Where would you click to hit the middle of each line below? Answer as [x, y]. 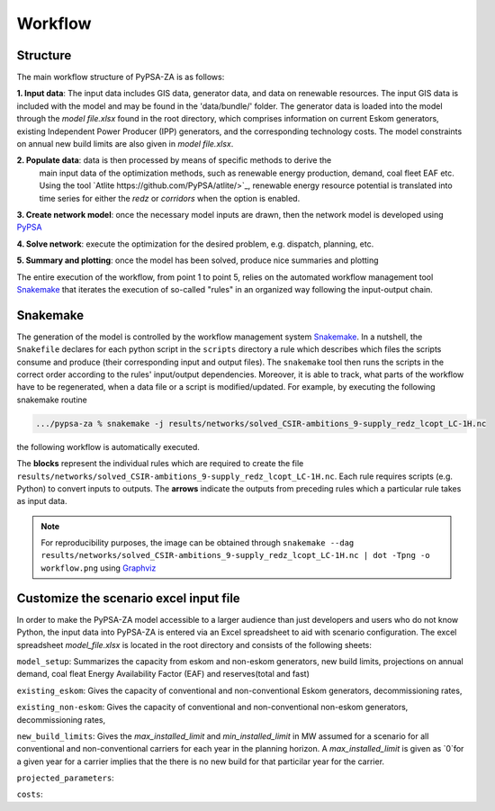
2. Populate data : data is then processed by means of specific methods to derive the [174, 160]
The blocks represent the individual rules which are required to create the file [160, 464]
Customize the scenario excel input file [128, 598]
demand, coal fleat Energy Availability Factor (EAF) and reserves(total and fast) [163, 674]
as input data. [42, 501]
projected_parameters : [65, 778]
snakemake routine [52, 400]
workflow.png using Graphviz [99, 568]
